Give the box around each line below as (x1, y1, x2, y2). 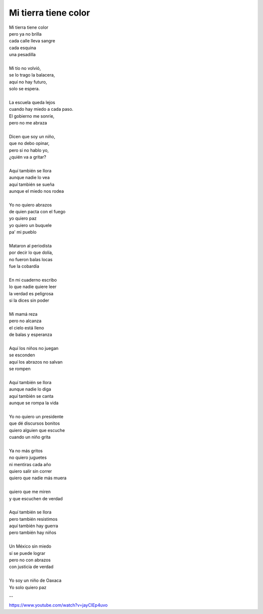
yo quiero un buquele (9, 222, 52, 228)
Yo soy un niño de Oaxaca (9, 577, 62, 583)
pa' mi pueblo (9, 229, 37, 235)
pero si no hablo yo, (9, 147, 49, 153)
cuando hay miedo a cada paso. (9, 106, 74, 112)
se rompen (9, 366, 31, 372)
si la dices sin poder (9, 298, 50, 304)
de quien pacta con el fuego (9, 209, 66, 215)
